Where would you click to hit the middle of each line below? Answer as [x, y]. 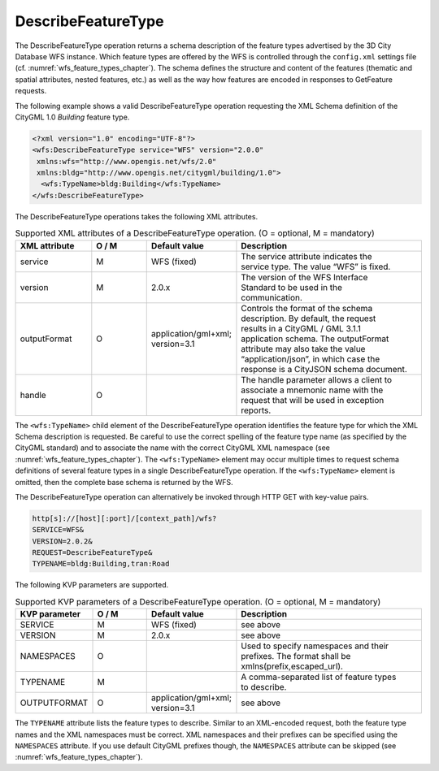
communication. [272, 297]
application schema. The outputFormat [315, 339]
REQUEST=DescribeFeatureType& [92, 553]
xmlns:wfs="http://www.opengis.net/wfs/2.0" [127, 161]
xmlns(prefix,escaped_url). [292, 666]
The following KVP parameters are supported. [92, 585]
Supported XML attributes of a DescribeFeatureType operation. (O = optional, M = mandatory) [195, 233]
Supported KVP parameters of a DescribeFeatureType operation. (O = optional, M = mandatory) [198, 602]
